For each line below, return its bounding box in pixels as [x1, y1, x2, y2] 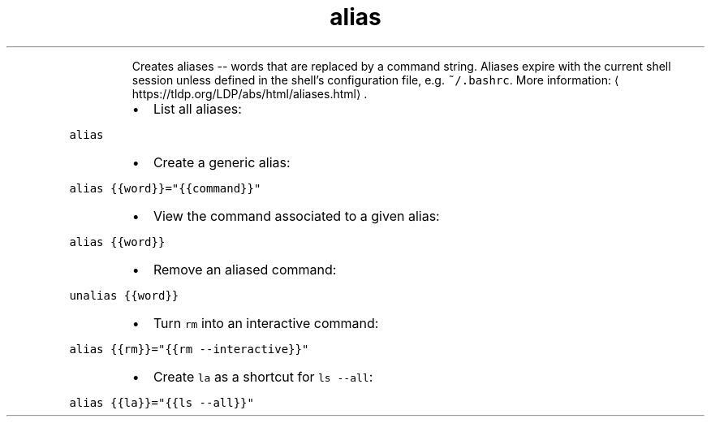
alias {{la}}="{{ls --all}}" [69, 395, 254, 409]
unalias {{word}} [69, 288, 179, 302]
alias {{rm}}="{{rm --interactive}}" [69, 342, 309, 356]
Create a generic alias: [153, 153, 291, 170]
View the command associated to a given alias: [153, 207, 440, 224]
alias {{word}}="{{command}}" [69, 181, 261, 195]
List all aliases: [153, 100, 242, 117]
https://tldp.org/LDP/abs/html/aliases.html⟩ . [131, 86, 368, 101]
